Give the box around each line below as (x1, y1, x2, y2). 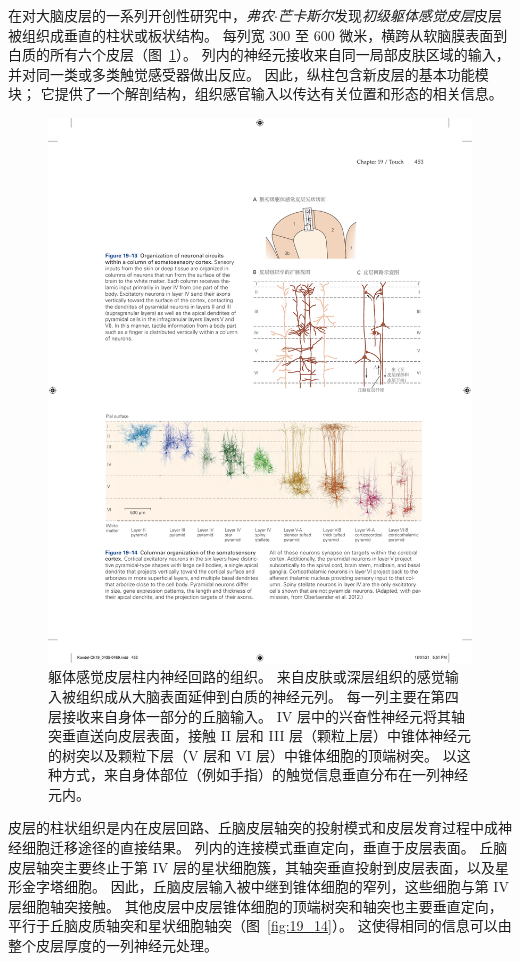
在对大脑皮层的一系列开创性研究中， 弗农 (8, 5, 274, 25)
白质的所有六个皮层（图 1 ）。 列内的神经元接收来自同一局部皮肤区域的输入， (8, 44, 510, 65)
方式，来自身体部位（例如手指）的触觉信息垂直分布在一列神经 (61, 764, 468, 785)
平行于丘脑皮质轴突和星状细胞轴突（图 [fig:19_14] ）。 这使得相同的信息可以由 (8, 915, 512, 936)
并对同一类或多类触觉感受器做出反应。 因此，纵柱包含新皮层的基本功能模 (8, 63, 489, 84)
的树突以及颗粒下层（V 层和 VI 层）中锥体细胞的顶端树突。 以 (48, 744, 457, 765)
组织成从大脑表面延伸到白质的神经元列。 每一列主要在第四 (75, 685, 459, 706)
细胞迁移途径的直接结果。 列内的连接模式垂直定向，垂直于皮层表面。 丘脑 (21, 837, 508, 858)
